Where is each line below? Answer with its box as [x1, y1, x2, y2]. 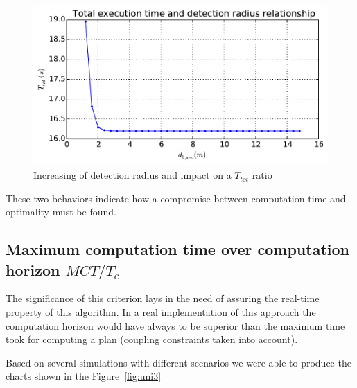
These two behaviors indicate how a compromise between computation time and [6, 191, 346, 205]
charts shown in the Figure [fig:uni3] [6, 369, 162, 383]
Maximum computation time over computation [6, 238, 349, 260]
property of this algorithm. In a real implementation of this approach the [6, 305, 316, 319]
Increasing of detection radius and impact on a [33, 168, 232, 182]
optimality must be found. [6, 204, 116, 219]
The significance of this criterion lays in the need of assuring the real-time [6, 291, 320, 306]
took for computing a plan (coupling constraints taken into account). [6, 332, 298, 346]
